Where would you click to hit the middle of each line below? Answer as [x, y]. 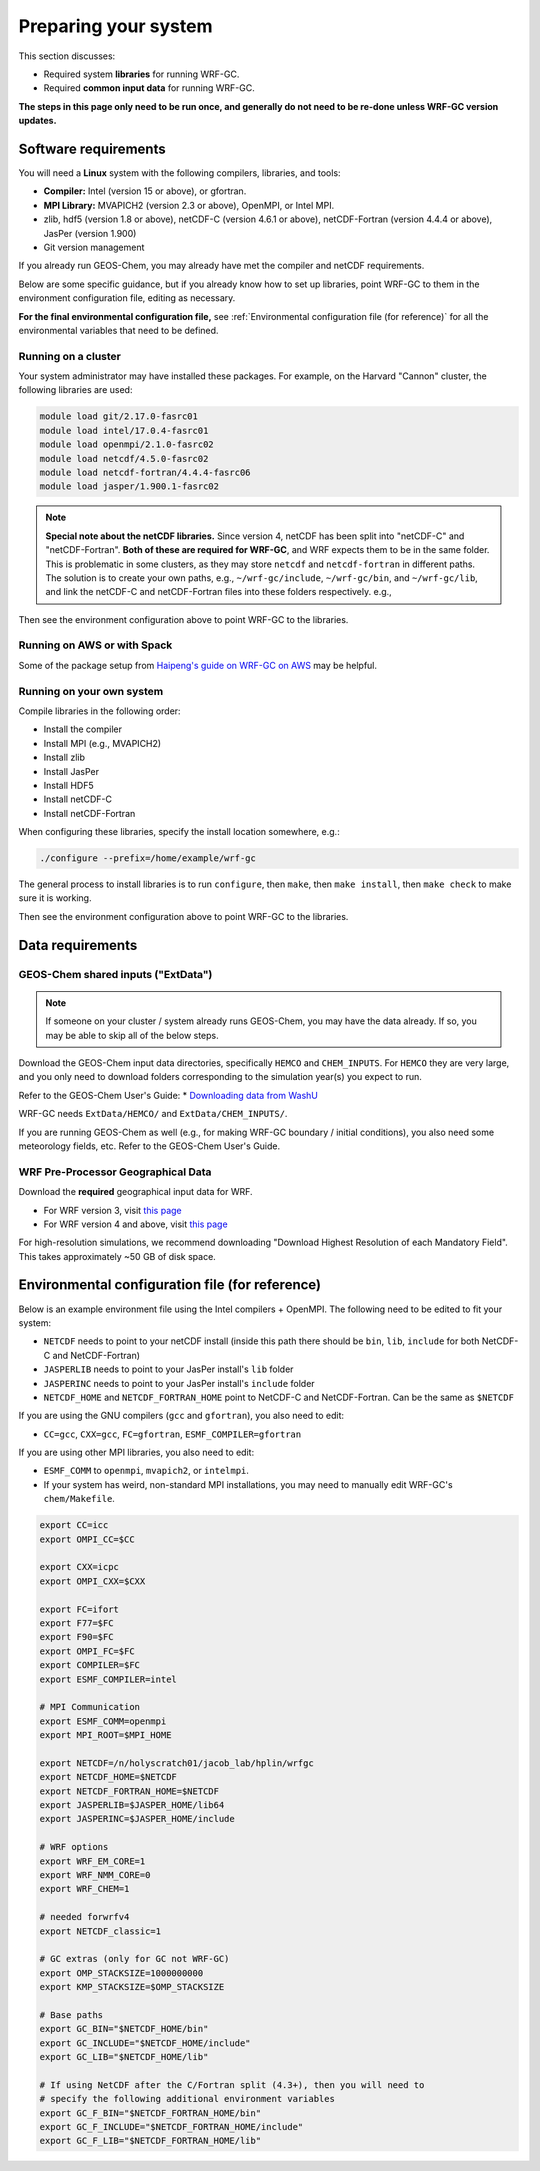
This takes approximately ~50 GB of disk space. [117, 1256]
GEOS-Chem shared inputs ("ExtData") [115, 974]
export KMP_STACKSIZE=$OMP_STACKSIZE [132, 1987]
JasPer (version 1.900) [90, 233]
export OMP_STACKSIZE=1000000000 [121, 1973]
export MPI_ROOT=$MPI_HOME [105, 1735]
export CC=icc [74, 1525]
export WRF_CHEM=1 [84, 1889]
